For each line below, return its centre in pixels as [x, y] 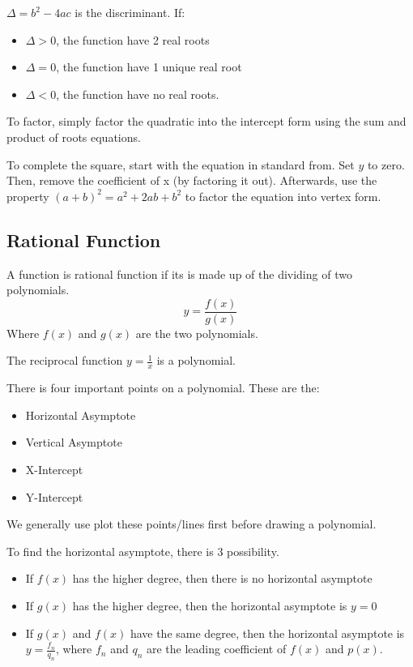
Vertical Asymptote [74, 442]
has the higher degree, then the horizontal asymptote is [210, 605]
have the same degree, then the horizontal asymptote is [267, 633]
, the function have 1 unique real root [149, 67]
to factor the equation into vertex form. [283, 196]
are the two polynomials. [197, 333]
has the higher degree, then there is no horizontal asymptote [222, 578]
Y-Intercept [54, 496]
